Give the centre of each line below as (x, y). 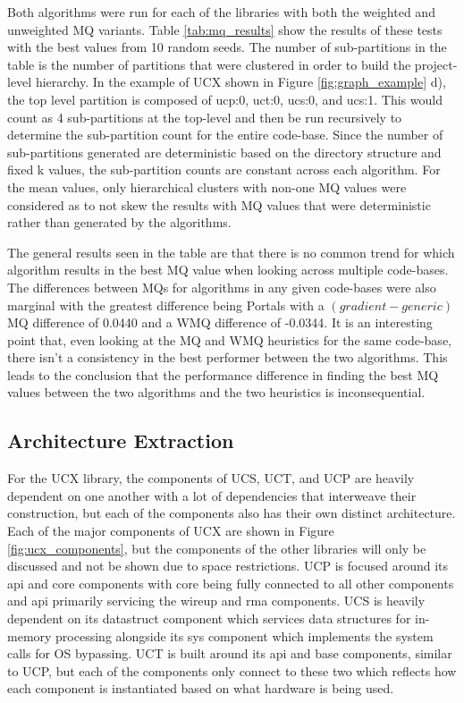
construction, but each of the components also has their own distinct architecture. (232, 513)
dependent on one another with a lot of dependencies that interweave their (212, 495)
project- (436, 64)
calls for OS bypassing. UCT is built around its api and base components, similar (230, 653)
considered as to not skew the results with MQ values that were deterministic (219, 204)
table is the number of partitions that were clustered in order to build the (209, 64)
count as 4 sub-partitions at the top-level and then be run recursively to (205, 117)
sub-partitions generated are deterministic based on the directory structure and (224, 152)
